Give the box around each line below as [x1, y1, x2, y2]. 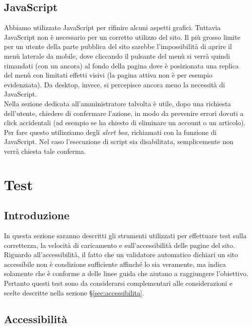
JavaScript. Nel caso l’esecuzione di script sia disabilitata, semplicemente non [4, 136, 234, 147]
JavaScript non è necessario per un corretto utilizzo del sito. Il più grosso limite [4, 32, 240, 42]
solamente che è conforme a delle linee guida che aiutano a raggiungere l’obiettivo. [4, 268, 249, 278]
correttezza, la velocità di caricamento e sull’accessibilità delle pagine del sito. [4, 240, 235, 250]
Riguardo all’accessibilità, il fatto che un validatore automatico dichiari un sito [4, 249, 238, 260]
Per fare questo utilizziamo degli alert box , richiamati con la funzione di [4, 127, 217, 137]
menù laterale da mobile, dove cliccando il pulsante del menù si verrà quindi [4, 50, 230, 61]
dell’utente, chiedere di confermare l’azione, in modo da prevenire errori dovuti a [4, 108, 244, 118]
